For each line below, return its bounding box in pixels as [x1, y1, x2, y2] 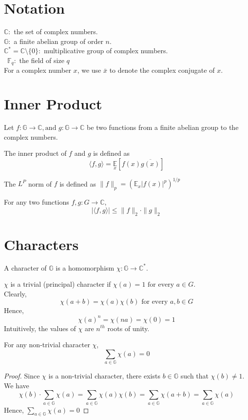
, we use [77, 65, 101, 75]
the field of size [19, 55, 64, 65]
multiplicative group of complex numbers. [43, 45, 168, 56]
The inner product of [4, 148, 67, 158]
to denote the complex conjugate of [109, 65, 215, 75]
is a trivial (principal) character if [10, 279, 111, 289]
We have [4, 380, 29, 390]
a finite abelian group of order [14, 36, 103, 46]
